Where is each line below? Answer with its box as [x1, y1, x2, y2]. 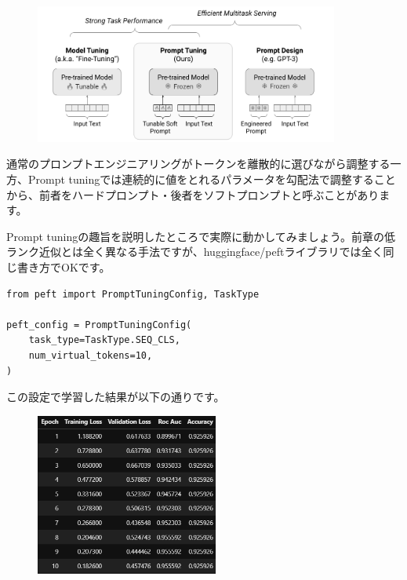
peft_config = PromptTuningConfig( [6, 319, 192, 330]
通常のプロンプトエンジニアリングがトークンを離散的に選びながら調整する [6, 155, 391, 172]
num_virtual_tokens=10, [28, 349, 153, 361]
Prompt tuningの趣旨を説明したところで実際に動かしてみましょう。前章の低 [6, 228, 396, 244]
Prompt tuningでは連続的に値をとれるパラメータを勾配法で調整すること [27, 171, 396, 187]
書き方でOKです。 [16, 258, 111, 275]
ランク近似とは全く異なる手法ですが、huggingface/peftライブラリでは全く [6, 243, 383, 260]
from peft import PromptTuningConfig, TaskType [6, 288, 260, 300]
